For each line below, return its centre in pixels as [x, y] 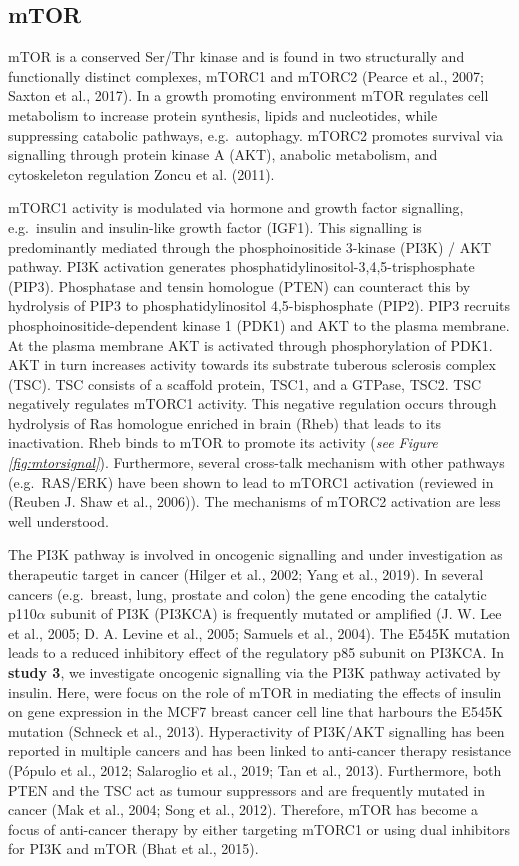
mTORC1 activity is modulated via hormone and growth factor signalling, [236, 207]
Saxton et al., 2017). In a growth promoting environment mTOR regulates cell [248, 95]
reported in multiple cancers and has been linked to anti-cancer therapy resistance [259, 750]
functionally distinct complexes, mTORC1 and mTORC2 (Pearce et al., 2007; [246, 75]
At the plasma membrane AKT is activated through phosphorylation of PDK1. [250, 344]
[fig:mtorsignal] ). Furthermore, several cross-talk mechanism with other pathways [256, 462]
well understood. [58, 520]
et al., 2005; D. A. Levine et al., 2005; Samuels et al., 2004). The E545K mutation [259, 632]
